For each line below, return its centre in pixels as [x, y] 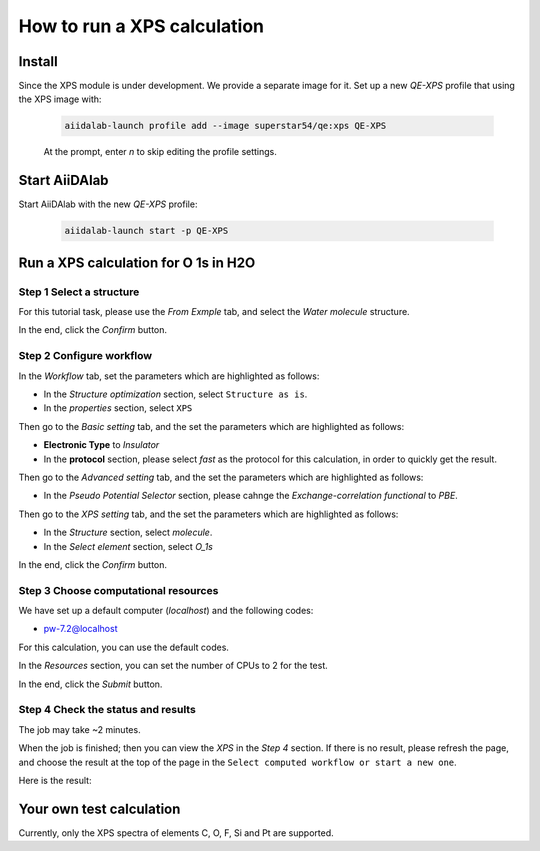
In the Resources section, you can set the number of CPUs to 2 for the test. [173, 666]
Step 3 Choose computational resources [118, 590]
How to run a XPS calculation [141, 26]
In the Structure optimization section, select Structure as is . [175, 394]
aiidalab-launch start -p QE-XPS [146, 231]
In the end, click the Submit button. [90, 684]
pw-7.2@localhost [80, 629]
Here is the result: [55, 780]
